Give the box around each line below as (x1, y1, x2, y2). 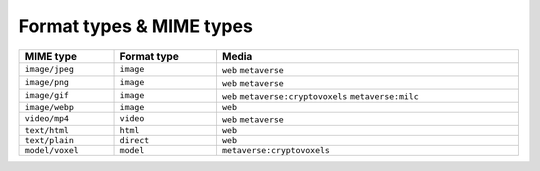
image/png (24, 77, 70, 88)
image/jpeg (24, 64, 75, 75)
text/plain (24, 135, 75, 145)
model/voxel (24, 145, 79, 155)
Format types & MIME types (18, 15, 254, 37)
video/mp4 (24, 113, 70, 124)
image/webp (24, 101, 75, 112)
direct (119, 135, 150, 145)
